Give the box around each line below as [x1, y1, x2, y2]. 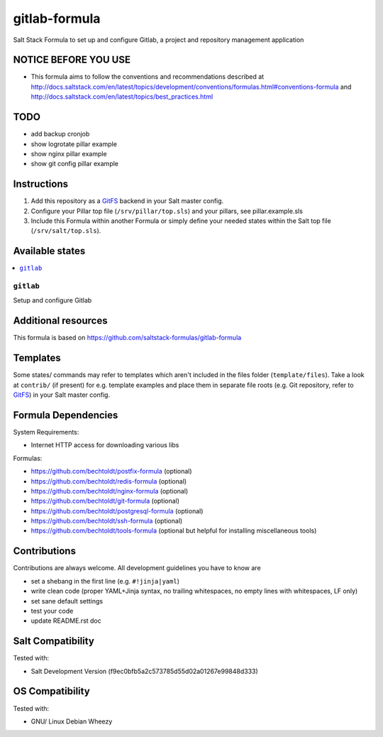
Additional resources [13, 315, 108, 327]
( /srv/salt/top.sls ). [30, 226, 101, 235]
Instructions [13, 178, 69, 190]
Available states [13, 245, 86, 257]
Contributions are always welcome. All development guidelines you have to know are [13, 564, 262, 572]
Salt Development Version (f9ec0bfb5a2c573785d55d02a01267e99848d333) [30, 667, 258, 675]
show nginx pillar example [30, 149, 107, 158]
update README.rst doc [30, 616, 102, 625]
